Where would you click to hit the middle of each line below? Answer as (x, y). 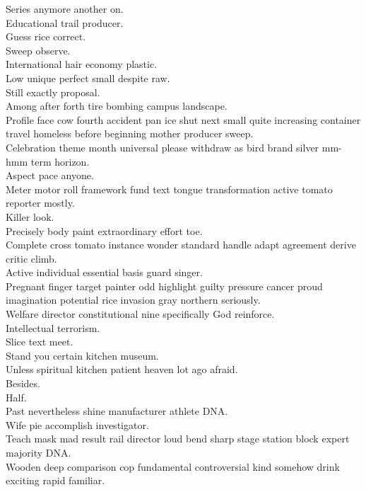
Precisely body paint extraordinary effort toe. (104, 230)
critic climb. (31, 258)
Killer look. (30, 216)
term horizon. (60, 161)
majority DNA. (39, 452)
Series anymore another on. (65, 8)
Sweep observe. (38, 50)
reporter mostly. (40, 203)
